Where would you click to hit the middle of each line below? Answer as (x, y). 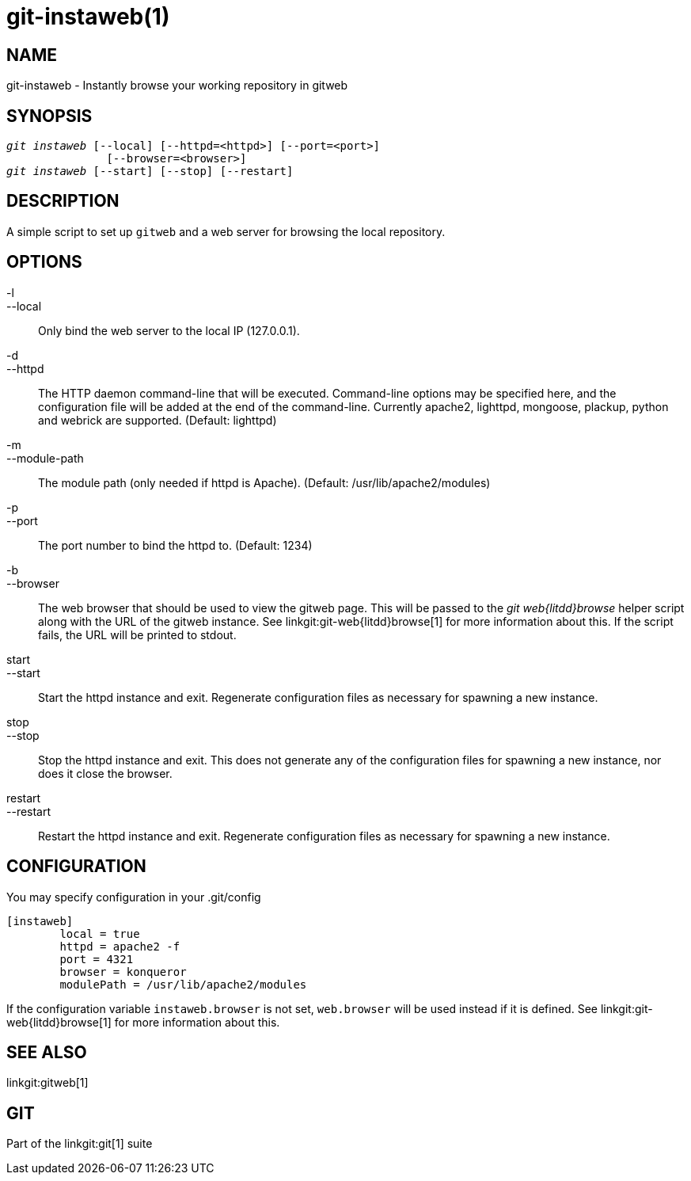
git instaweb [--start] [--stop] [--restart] (150, 171)
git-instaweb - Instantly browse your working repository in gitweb (177, 86)
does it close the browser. (105, 773)
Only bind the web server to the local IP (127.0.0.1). (169, 330)
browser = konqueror (123, 971)
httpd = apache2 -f (120, 946)
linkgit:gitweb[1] (47, 1083)
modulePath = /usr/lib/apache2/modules (183, 984)
